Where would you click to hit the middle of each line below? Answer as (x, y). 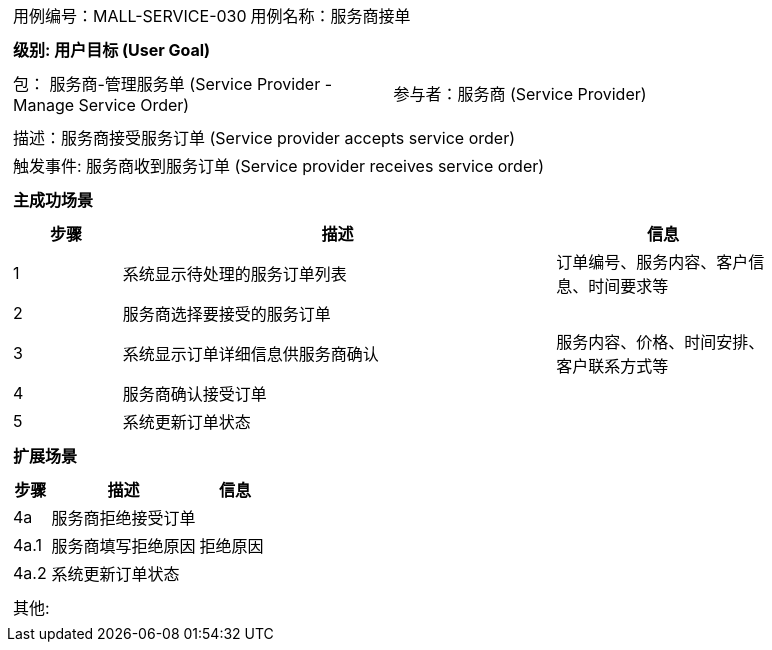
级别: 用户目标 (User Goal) (112, 50)
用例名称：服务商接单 (330, 16)
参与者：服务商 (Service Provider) (520, 94)
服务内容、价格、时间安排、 (660, 342)
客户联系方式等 (612, 366)
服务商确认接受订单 (194, 394)
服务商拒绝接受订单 (123, 518)
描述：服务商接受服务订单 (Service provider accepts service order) (264, 138)
